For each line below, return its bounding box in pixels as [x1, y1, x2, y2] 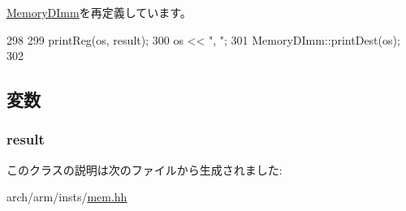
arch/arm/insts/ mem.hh [6, 188, 127, 205]
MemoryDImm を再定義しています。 [6, 4, 192, 20]
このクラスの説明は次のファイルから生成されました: [6, 161, 283, 178]
